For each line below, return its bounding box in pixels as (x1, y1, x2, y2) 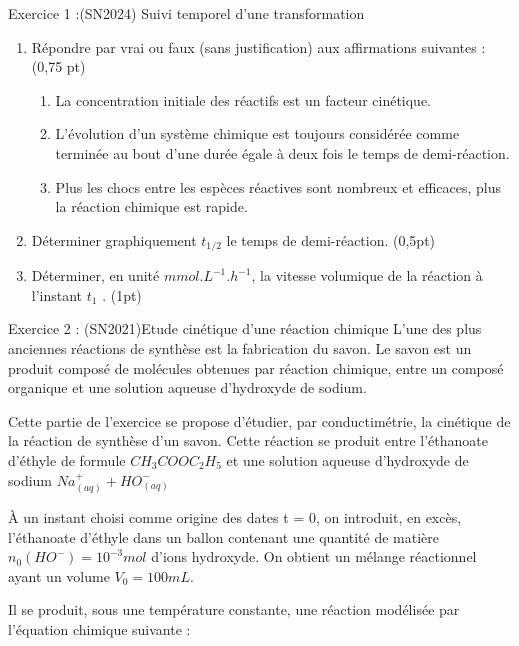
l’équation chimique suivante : (8, 618, 191, 639)
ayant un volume (8, 565, 110, 586)
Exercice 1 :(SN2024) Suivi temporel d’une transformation (8, 3, 365, 23)
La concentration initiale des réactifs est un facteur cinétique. (55, 89, 432, 110)
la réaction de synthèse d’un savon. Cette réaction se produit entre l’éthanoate (8, 430, 488, 451)
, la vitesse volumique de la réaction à (251, 265, 483, 286)
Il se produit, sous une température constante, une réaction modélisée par (8, 599, 460, 620)
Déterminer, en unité (31, 265, 160, 286)
